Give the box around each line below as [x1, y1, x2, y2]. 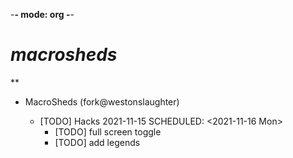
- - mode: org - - [10, 9, 75, 20]
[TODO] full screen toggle [54, 125, 162, 138]
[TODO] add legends [54, 136, 141, 148]
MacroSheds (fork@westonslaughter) [24, 95, 180, 108]
